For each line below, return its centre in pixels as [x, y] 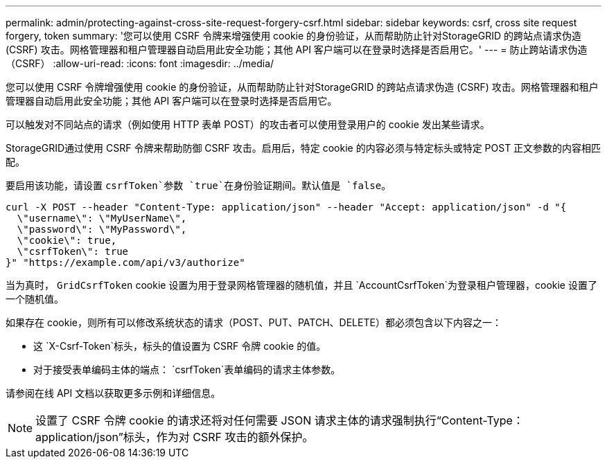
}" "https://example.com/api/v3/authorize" [125, 262]
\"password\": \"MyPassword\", [102, 229]
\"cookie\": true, [67, 240]
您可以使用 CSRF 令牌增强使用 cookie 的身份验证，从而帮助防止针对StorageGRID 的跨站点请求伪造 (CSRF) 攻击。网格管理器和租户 [302, 87]
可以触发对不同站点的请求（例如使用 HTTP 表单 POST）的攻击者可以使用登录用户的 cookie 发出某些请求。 [248, 124]
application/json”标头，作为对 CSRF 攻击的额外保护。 [175, 437]
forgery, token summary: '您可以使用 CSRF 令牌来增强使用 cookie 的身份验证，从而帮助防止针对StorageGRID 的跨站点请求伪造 [294, 36]
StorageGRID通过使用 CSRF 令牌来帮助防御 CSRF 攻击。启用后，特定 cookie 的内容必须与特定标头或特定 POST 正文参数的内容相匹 [303, 148]
